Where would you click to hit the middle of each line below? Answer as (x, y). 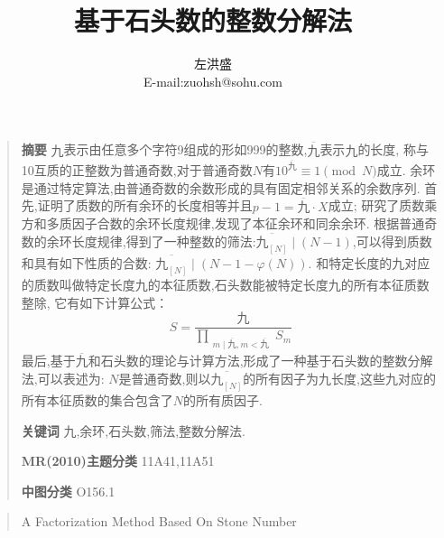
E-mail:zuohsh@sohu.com (213, 81)
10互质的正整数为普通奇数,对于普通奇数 (137, 170)
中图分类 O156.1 (68, 491)
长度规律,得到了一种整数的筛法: (164, 241)
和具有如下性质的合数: (86, 263)
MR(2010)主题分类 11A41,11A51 (118, 461)
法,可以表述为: (63, 379)
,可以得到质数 (392, 241)
